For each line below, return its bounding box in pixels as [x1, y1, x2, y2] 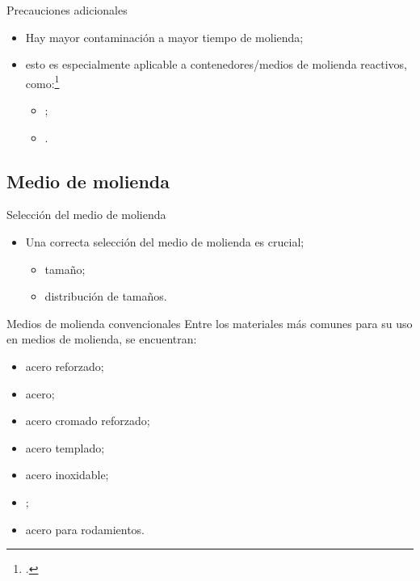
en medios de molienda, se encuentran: [6, 330, 197, 347]
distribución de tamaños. [44, 288, 167, 305]
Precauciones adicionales [6, 2, 128, 18]
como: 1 [25, 72, 60, 91]
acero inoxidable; [25, 466, 109, 483]
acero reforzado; [25, 357, 104, 374]
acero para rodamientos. [25, 520, 145, 537]
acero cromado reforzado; [25, 412, 150, 429]
